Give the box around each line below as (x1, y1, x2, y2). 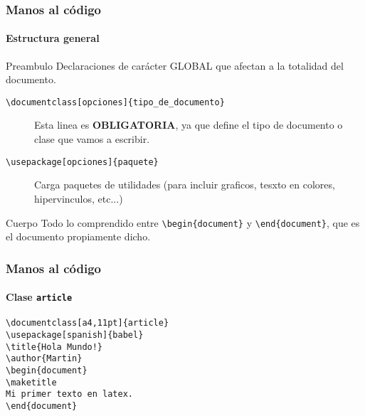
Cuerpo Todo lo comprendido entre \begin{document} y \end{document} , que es (6, 215, 360, 230)
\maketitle (6, 377, 57, 388)
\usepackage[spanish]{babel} (6, 330, 144, 341)
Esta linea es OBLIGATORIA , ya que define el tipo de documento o (34, 117, 343, 132)
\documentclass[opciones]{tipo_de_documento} (6, 97, 225, 107)
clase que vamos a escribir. (34, 132, 150, 146)
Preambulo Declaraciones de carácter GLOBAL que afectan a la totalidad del (6, 58, 344, 73)
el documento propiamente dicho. (6, 229, 151, 244)
